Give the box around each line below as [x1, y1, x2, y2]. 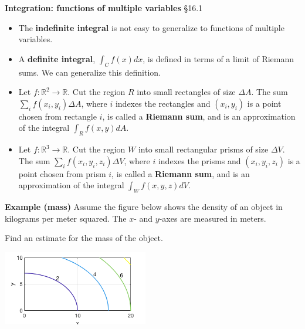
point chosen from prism [18, 167, 106, 179]
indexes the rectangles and [115, 97, 211, 109]
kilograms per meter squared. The [5, 212, 127, 224]
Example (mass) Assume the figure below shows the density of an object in [5, 201, 283, 213]
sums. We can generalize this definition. [18, 66, 161, 78]
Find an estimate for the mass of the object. [5, 232, 163, 244]
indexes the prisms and [158, 154, 241, 167]
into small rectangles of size [137, 86, 236, 98]
